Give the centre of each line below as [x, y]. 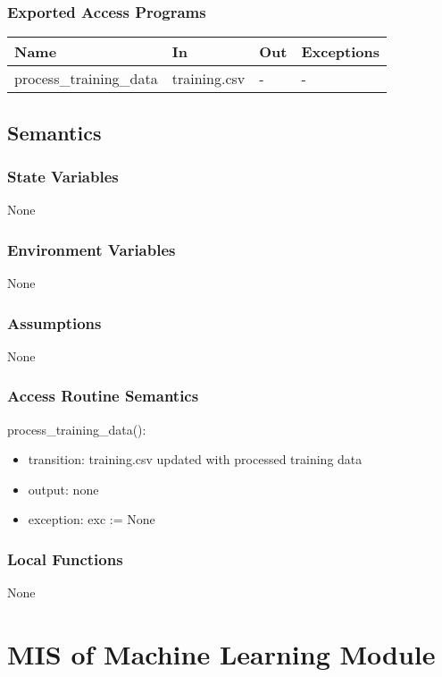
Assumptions [54, 322]
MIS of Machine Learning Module [221, 654]
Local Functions [65, 559]
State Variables [63, 176]
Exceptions [341, 52]
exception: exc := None [92, 519]
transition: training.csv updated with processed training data [195, 459]
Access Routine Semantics [103, 396]
